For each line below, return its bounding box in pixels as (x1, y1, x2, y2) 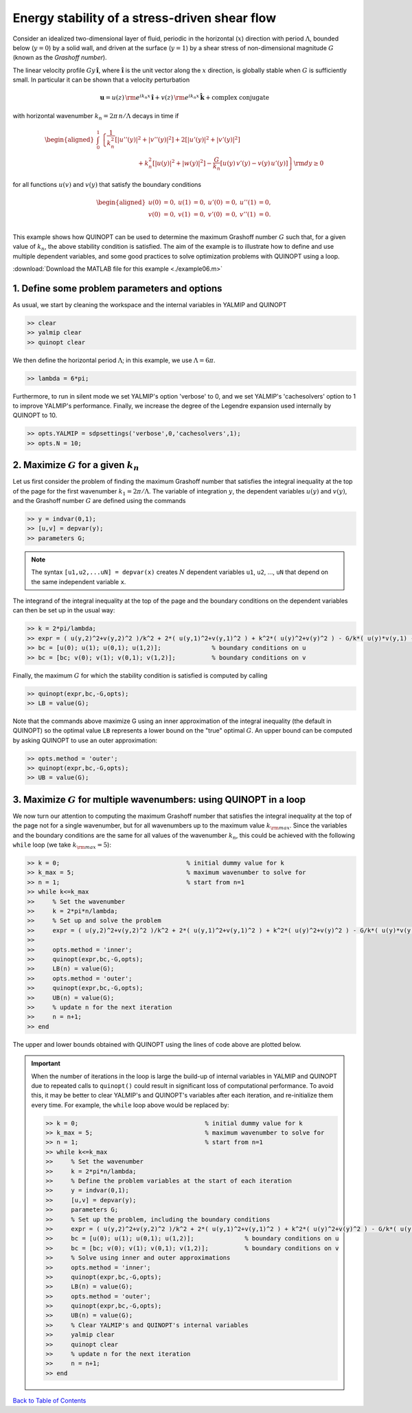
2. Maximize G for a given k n (12, 459, 140, 473)
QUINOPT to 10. (12, 411, 58, 419)
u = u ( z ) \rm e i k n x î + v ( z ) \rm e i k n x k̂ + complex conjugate (100, 93, 269, 102)
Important (31, 1059, 61, 1068)
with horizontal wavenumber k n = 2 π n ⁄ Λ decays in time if (12, 111, 179, 122)
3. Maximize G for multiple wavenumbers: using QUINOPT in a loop (12, 794, 306, 805)
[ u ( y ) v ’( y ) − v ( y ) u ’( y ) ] (220, 159, 288, 168)
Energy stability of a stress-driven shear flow (12, 10, 277, 25)
